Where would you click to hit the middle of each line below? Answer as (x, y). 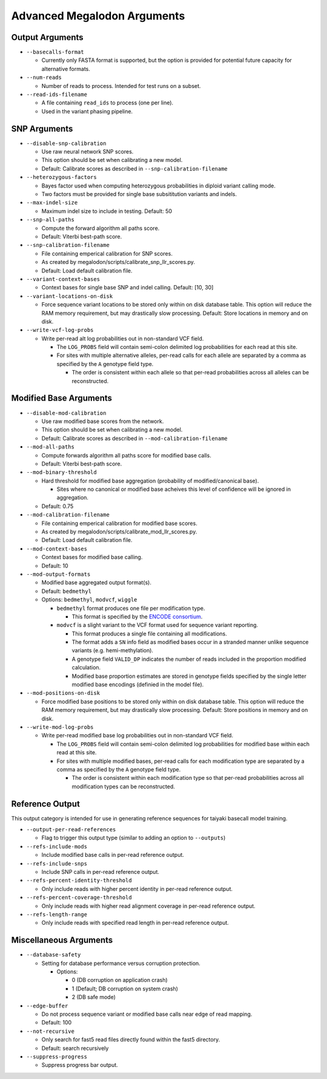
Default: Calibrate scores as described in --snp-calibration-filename (135, 168)
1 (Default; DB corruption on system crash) (125, 989)
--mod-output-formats (58, 574)
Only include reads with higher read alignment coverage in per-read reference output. (148, 906)
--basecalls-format (55, 52)
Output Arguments (48, 37)
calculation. (86, 668)
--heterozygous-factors (61, 177)
